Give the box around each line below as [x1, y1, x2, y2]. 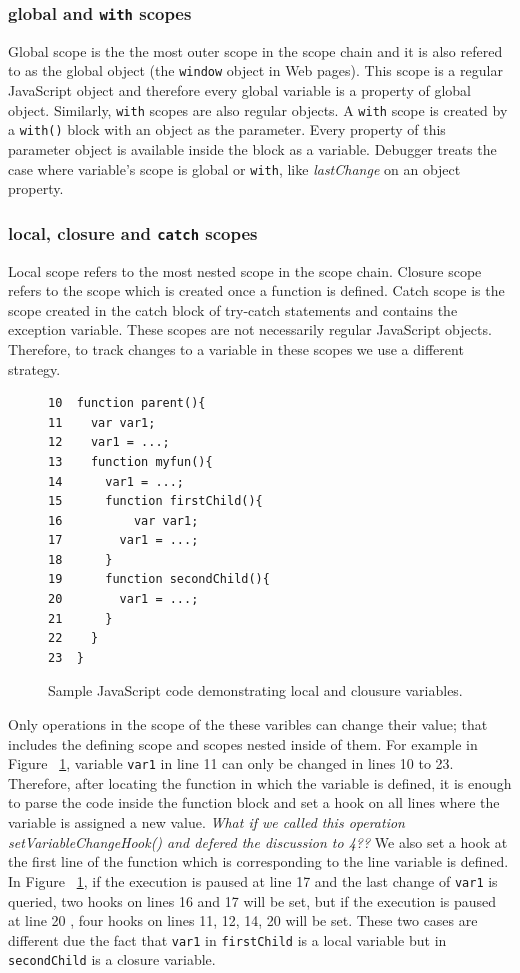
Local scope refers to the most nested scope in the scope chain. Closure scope [8, 260, 482, 281]
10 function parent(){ [48, 396, 206, 411]
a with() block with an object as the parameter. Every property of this [8, 119, 446, 140]
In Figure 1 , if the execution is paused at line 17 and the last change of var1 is [8, 870, 498, 891]
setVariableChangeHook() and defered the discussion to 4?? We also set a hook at [8, 831, 508, 852]
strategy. [8, 358, 61, 379]
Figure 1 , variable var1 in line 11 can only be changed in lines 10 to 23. [8, 753, 454, 774]
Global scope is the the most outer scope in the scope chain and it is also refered [8, 40, 503, 61]
